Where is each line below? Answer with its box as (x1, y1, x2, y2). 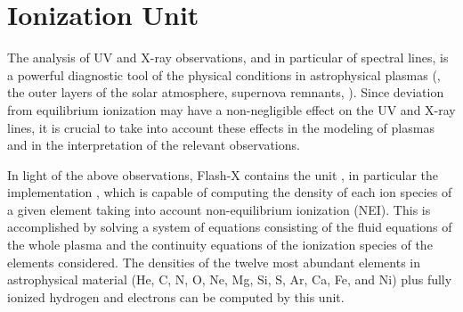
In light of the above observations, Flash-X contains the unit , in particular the (7, 165, 439, 184)
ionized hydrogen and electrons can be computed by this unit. (7, 287, 345, 306)
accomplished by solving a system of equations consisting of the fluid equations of (7, 218, 452, 236)
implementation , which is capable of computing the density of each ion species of (7, 183, 452, 201)
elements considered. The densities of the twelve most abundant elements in (7, 252, 420, 271)
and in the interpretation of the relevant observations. (7, 135, 300, 154)
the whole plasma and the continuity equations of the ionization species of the (7, 235, 433, 254)
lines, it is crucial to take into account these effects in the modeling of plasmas (7, 118, 435, 136)
